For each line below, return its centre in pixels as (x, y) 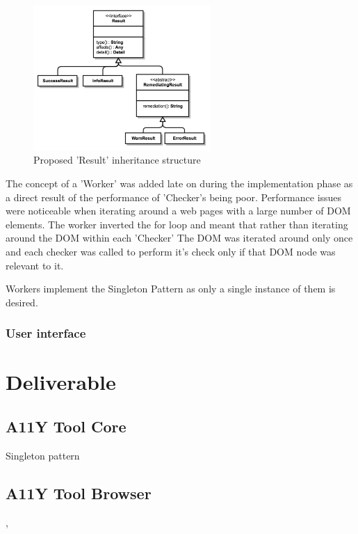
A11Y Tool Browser (79, 493)
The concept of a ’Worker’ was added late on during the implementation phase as (179, 183)
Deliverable (61, 382)
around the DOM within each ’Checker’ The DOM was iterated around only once (179, 238)
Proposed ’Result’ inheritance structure (117, 160)
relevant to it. (35, 265)
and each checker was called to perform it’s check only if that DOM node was (171, 251)
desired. (22, 302)
